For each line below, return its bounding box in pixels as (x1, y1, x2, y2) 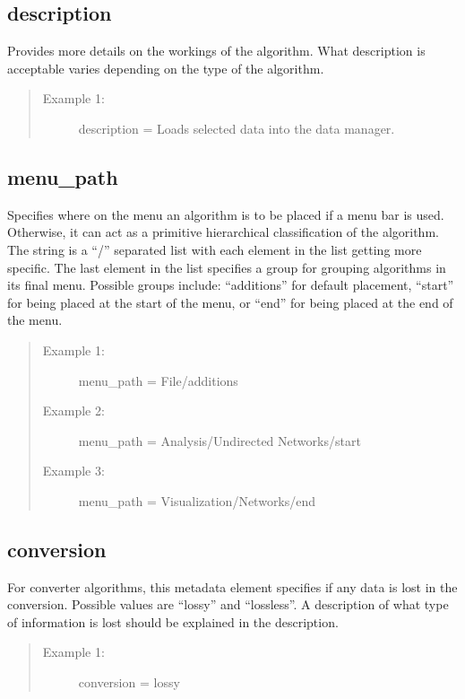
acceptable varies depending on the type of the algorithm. (7, 58, 324, 77)
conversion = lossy (78, 673, 180, 692)
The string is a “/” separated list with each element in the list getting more (7, 240, 422, 258)
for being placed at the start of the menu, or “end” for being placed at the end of (7, 293, 453, 311)
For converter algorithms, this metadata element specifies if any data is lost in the (7, 577, 458, 596)
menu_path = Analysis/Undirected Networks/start (78, 431, 361, 450)
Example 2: (42, 401, 105, 420)
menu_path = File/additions (78, 371, 238, 389)
